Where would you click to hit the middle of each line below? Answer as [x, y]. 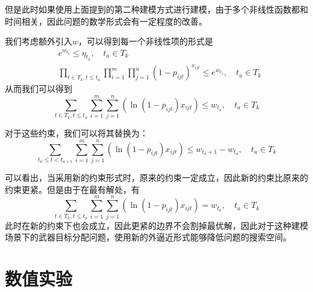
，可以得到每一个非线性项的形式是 [146, 41]
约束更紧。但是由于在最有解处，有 [72, 189]
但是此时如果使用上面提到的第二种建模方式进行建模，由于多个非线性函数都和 [156, 9]
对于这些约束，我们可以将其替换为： [76, 133]
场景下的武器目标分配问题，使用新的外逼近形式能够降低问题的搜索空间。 [148, 237]
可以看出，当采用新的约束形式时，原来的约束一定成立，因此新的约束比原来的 [156, 178]
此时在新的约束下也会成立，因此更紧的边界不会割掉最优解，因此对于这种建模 [156, 225]
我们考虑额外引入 [39, 41]
